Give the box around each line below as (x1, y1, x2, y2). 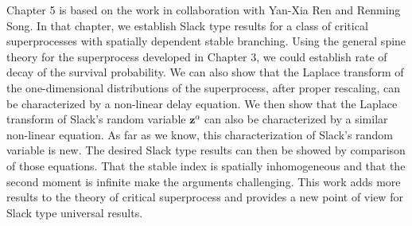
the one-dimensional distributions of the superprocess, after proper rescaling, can (6, 79, 401, 95)
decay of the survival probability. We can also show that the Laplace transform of (6, 64, 404, 80)
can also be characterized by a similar (204, 111, 388, 127)
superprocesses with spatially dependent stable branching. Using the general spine (6, 33, 406, 49)
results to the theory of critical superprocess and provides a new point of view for (6, 189, 403, 205)
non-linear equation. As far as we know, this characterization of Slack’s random (6, 126, 393, 142)
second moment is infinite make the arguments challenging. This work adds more (6, 173, 401, 189)
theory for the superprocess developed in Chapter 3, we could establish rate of (6, 48, 387, 64)
